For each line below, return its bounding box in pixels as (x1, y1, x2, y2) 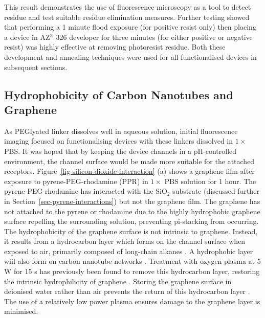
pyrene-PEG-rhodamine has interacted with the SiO (4, 186, 167, 196)
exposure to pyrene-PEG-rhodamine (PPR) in (4, 175, 148, 186)
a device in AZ (4, 31, 50, 42)
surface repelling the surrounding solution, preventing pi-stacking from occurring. (4, 216, 259, 226)
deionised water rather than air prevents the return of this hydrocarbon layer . (4, 286, 250, 297)
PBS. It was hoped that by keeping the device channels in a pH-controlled (4, 145, 237, 156)
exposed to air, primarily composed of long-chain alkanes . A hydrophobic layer (4, 245, 253, 256)
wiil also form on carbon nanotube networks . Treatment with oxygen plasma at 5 (4, 256, 261, 266)
